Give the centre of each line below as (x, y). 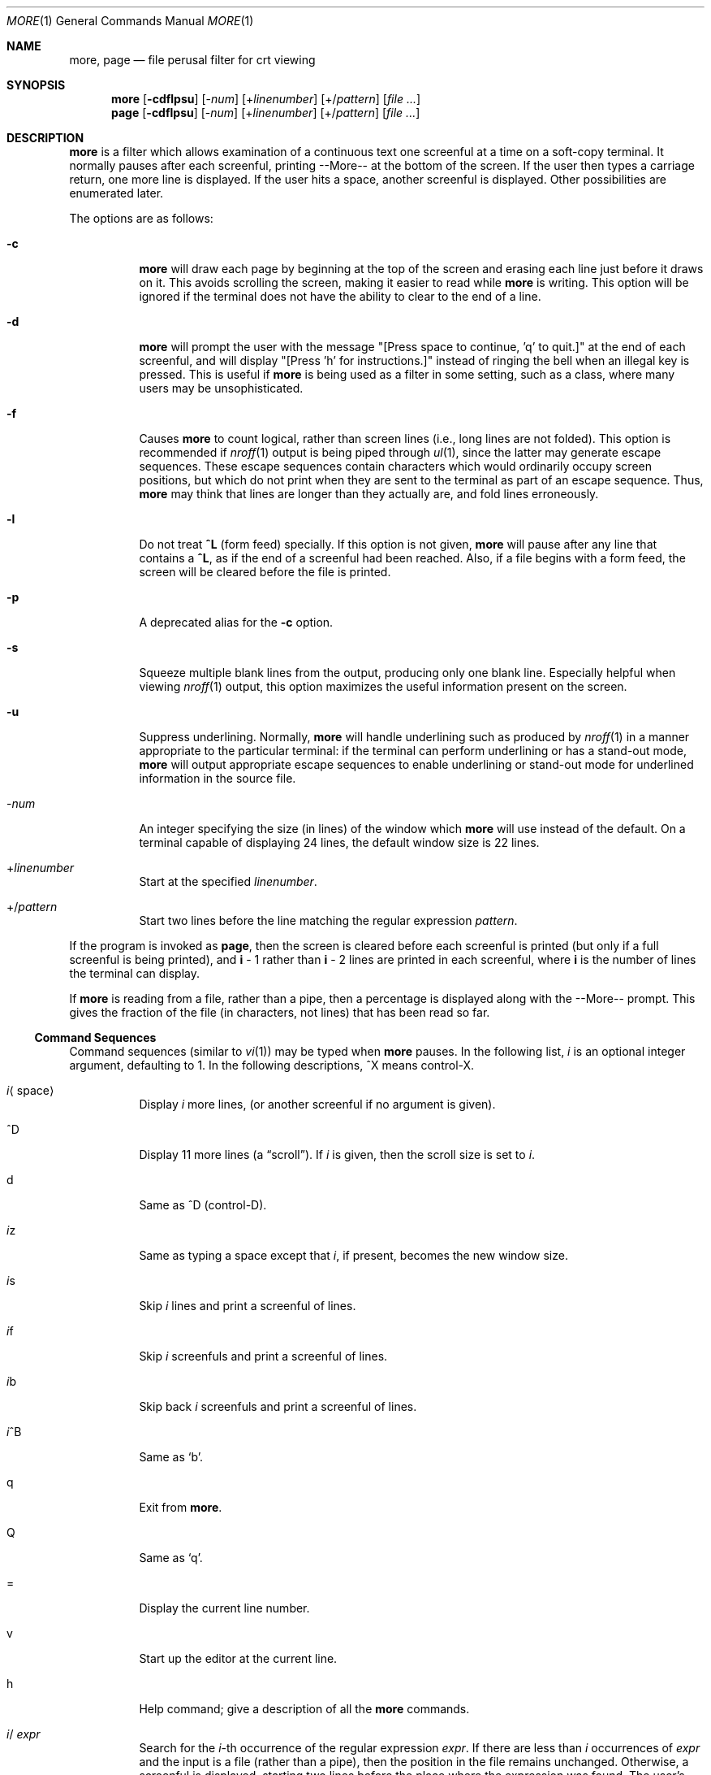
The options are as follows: (141, 218)
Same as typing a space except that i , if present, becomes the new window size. (353, 1255)
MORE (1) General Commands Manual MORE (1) (130, 21)
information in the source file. (218, 778)
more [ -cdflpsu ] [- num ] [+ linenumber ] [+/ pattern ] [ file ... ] (266, 99)
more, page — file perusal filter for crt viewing (192, 60)
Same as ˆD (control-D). (203, 1205)
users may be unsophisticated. (221, 388)
